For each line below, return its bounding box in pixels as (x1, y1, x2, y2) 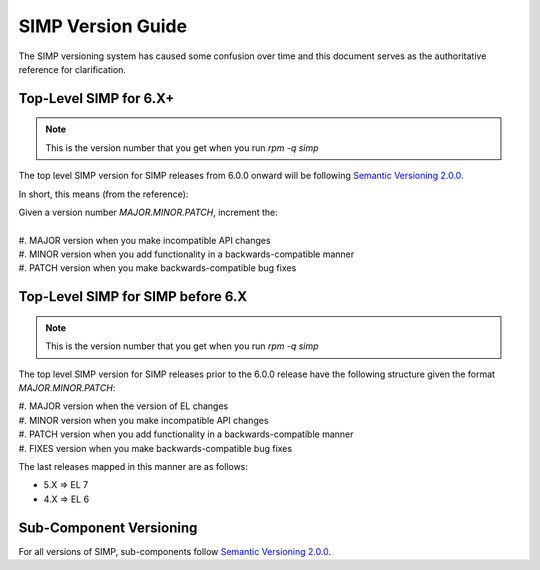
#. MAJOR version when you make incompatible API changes (18, 234, 271, 246)
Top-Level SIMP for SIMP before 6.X (18, 288, 248, 305)
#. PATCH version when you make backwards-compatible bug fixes (18, 262, 297, 274)
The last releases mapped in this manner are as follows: (18, 461, 249, 472)
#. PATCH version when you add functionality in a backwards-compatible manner (18, 428, 354, 440)
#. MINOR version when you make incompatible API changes (18, 414, 269, 426)
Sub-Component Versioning (18, 519, 198, 536)
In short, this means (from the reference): (18, 188, 189, 200)
